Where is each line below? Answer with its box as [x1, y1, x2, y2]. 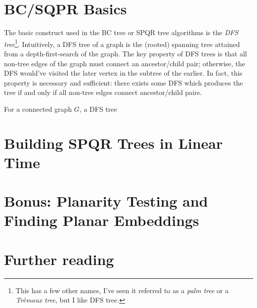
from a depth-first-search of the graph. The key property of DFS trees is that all [4, 48, 247, 58]
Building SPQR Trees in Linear [4, 132, 223, 153]
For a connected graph [4, 103, 72, 114]
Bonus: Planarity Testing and [4, 191, 208, 211]
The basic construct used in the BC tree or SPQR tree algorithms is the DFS [4, 27, 238, 38]
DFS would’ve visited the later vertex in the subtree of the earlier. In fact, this [4, 68, 243, 78]
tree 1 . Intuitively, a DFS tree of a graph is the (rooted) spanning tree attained [4, 37, 240, 49]
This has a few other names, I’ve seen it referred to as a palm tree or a [15, 285, 229, 295]
